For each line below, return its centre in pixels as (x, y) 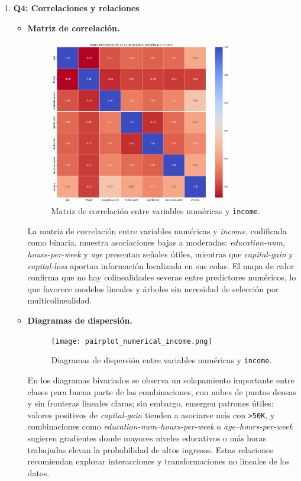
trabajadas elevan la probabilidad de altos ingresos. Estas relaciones (150, 449)
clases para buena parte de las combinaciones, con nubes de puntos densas (162, 391)
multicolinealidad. (60, 300)
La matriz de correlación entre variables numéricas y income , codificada (157, 230)
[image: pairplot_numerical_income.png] (132, 341)
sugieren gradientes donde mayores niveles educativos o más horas (147, 438)
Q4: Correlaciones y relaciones (76, 8)
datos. (38, 472)
